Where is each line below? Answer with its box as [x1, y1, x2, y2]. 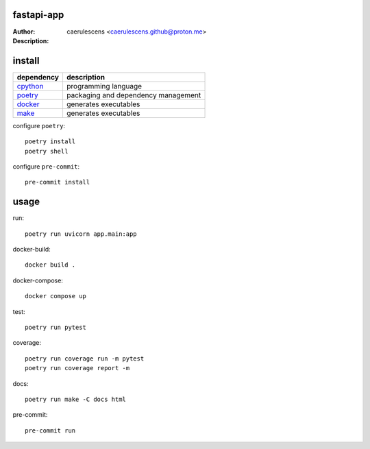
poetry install [25, 138, 76, 145]
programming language [66, 81, 143, 90]
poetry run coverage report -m [25, 364, 130, 372]
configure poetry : [12, 121, 65, 130]
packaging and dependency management [66, 90, 201, 99]
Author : [12, 27, 36, 36]
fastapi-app [12, 9, 64, 21]
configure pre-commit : [12, 162, 80, 171]
